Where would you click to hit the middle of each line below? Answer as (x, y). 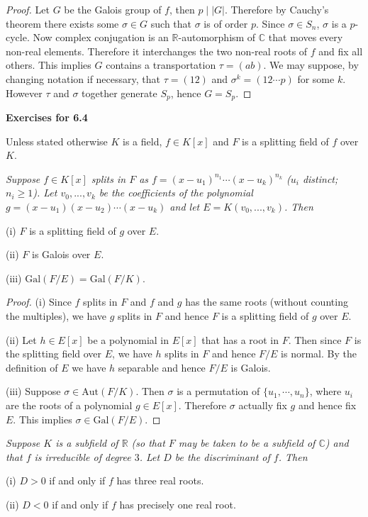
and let (185, 206)
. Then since (315, 339)
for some (316, 78)
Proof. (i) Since (39, 302)
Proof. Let (28, 9)
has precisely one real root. (178, 504)
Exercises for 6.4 (47, 117)
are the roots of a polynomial (69, 405)
